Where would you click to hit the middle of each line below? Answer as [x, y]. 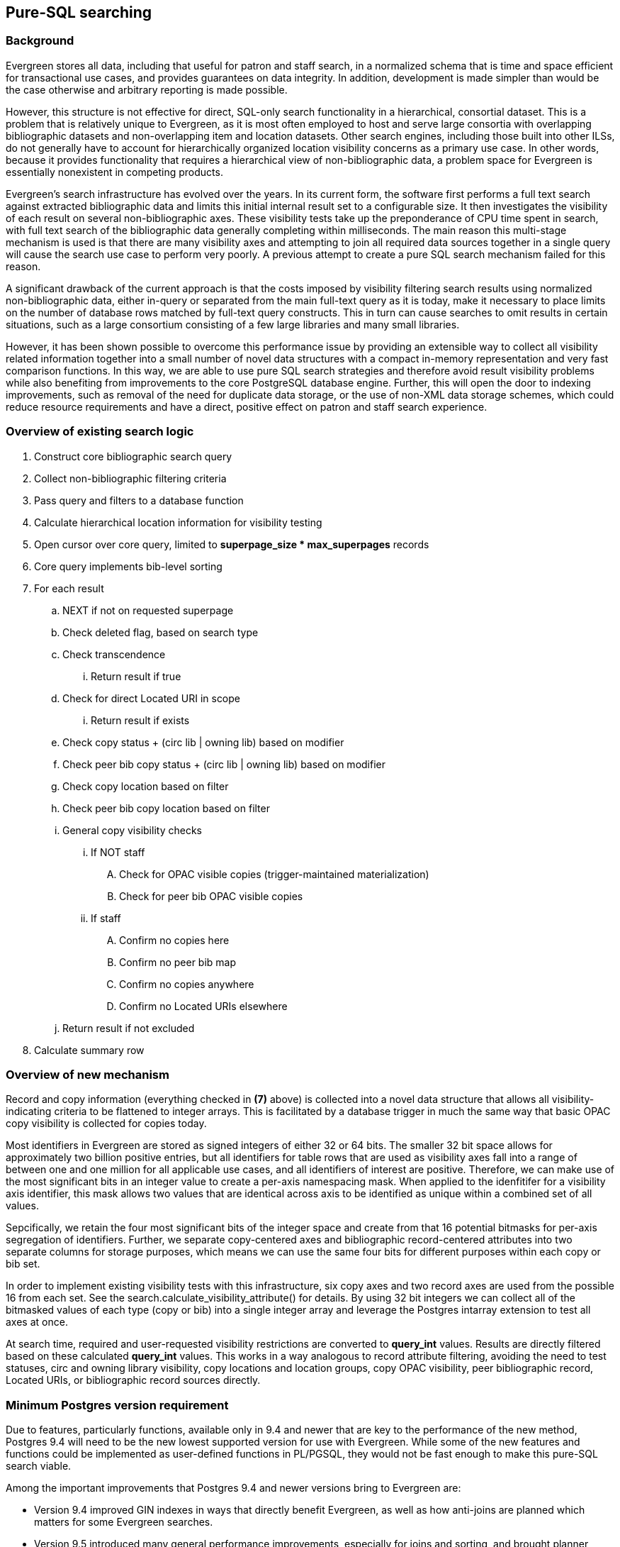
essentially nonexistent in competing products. [114, 172]
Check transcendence [114, 654]
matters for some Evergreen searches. [124, 1522]
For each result [69, 588]
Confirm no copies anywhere [187, 984]
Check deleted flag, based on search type [160, 632]
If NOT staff [118, 852]
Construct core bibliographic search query [133, 456]
